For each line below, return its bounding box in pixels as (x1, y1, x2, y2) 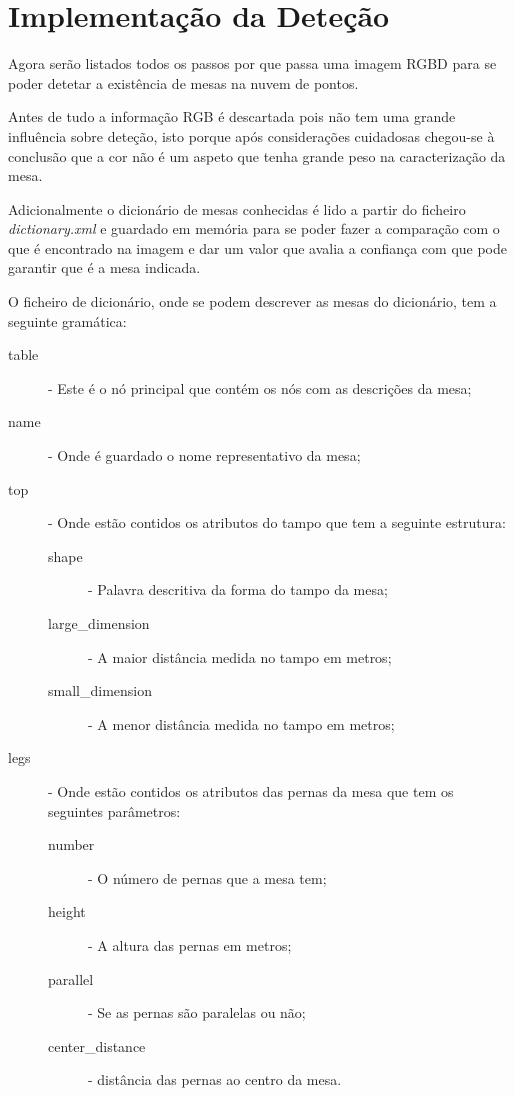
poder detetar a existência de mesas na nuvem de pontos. (8, 72, 359, 93)
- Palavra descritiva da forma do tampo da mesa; (88, 579, 388, 600)
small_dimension (48, 680, 152, 701)
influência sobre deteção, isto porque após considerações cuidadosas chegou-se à (8, 125, 495, 146)
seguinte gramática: (8, 310, 127, 331)
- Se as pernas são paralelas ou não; (88, 1002, 306, 1023)
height (48, 901, 86, 922)
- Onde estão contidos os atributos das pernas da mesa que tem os (48, 780, 454, 801)
